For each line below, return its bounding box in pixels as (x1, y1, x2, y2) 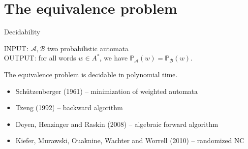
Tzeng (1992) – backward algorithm (15, 102, 123, 113)
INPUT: (4, 43, 29, 53)
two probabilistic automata (47, 43, 129, 53)
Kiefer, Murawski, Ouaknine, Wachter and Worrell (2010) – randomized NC (15, 135, 245, 146)
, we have (99, 53, 128, 63)
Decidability (4, 27, 40, 37)
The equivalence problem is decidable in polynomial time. (4, 69, 178, 79)
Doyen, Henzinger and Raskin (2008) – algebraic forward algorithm (15, 119, 218, 129)
